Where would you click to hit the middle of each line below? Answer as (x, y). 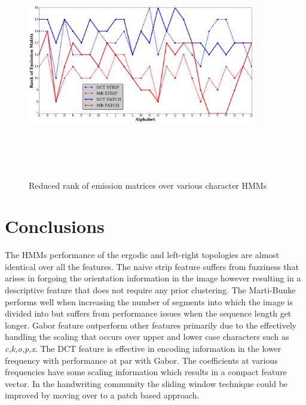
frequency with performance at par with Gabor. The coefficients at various (141, 360)
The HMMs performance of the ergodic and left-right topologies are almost (142, 255)
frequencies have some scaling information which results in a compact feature (146, 372)
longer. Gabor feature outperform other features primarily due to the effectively (151, 325)
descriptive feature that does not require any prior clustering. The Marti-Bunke (150, 290)
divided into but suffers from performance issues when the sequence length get (148, 313)
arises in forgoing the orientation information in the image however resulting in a (153, 278)
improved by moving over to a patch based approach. (102, 395)
